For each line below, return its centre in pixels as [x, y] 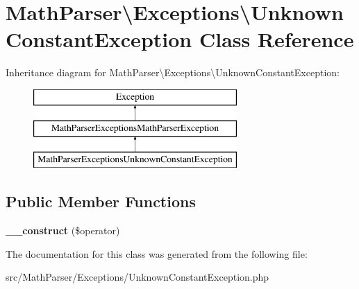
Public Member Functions [101, 201]
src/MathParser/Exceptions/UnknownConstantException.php [137, 277]
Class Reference [276, 39]
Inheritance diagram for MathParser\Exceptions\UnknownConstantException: [173, 72]
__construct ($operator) [63, 230]
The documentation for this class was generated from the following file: [157, 253]
